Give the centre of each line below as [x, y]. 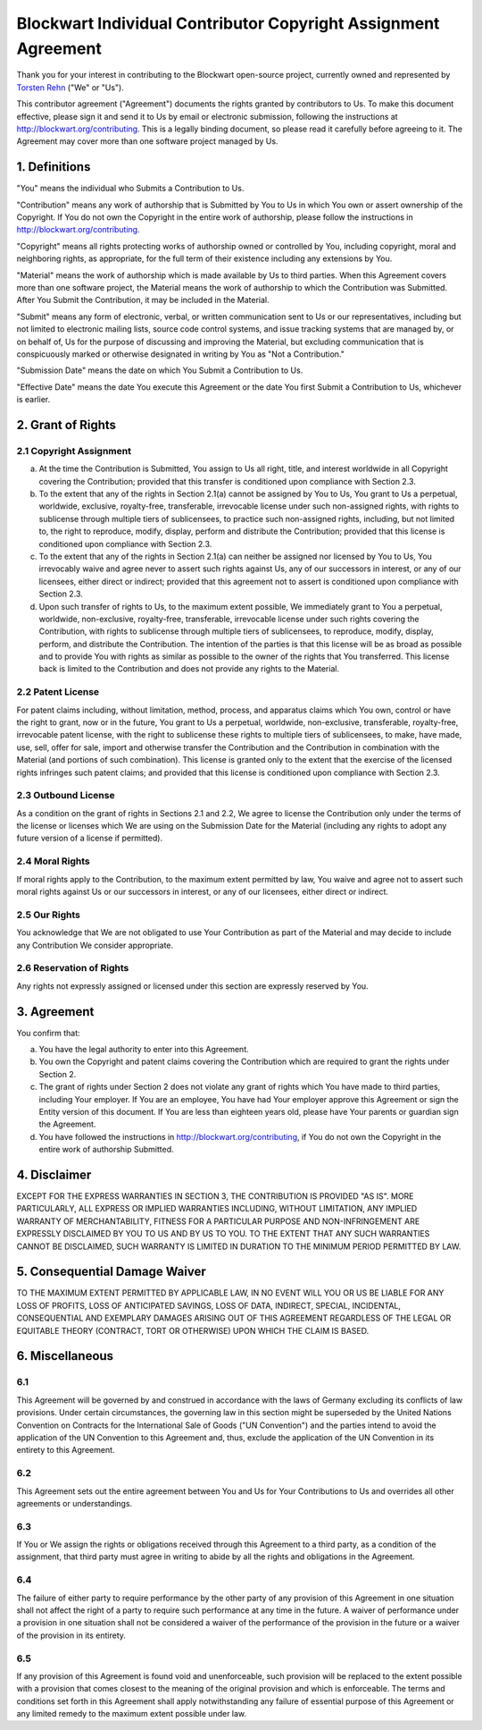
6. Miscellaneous [65, 1356]
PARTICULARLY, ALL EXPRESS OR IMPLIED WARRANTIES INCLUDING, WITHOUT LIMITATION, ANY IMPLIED [217, 1209]
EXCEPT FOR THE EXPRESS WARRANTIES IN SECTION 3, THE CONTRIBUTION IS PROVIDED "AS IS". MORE [215, 1196]
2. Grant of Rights [66, 425]
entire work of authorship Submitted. [106, 1150]
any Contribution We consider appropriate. [95, 945]
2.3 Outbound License [66, 796]
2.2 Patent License [58, 692]
